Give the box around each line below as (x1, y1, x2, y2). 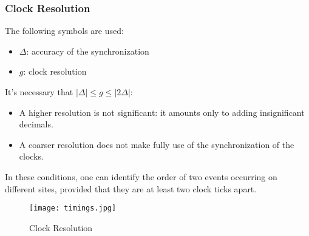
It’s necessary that (5, 86, 73, 98)
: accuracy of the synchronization (26, 44, 149, 57)
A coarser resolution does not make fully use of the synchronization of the (19, 138, 294, 150)
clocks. (19, 150, 44, 163)
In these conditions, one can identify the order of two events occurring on (5, 170, 277, 183)
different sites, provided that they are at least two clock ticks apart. (5, 182, 257, 195)
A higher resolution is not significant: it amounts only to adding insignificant (19, 106, 305, 118)
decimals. (19, 118, 53, 130)
